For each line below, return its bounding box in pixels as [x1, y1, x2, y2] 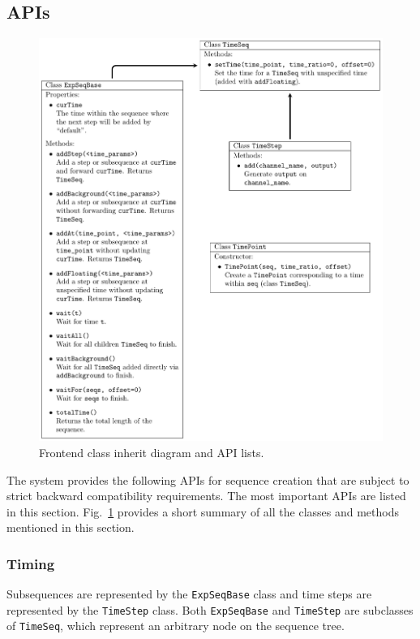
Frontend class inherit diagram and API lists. [39, 443, 264, 460]
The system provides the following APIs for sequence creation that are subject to [6, 471, 409, 488]
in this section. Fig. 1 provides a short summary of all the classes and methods [6, 503, 399, 520]
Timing [6, 553, 55, 573]
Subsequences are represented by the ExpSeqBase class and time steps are [6, 585, 372, 602]
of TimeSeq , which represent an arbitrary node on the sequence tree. [6, 617, 345, 634]
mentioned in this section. [6, 519, 135, 536]
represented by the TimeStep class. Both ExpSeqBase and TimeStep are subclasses [6, 601, 414, 618]
